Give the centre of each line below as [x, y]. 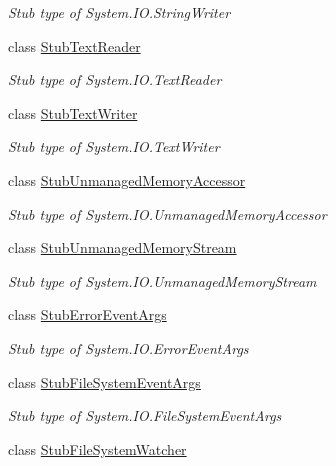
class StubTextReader [74, 45]
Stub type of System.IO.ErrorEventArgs [128, 347]
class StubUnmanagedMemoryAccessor [127, 179]
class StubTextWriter [73, 112]
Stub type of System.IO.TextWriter [114, 146]
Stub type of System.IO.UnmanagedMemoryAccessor [167, 213]
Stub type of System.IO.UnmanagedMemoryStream [162, 280]
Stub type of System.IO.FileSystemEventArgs [145, 415]
